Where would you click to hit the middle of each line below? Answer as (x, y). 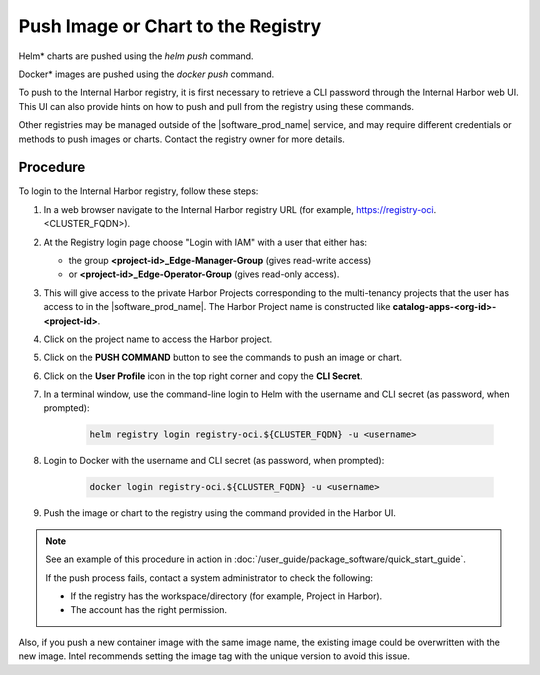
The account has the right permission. (149, 610)
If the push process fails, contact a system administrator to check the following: (209, 577)
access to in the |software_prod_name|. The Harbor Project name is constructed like (217, 307)
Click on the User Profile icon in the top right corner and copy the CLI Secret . (203, 376)
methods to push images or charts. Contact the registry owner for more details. (181, 139)
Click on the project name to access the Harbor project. (158, 339)
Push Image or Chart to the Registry (170, 26)
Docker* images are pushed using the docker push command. (146, 74)
